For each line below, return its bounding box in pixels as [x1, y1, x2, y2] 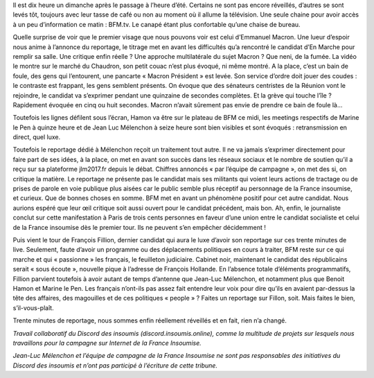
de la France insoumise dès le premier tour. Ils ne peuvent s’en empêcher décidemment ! [12, 223, 267, 231]
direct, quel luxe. [12, 133, 61, 141]
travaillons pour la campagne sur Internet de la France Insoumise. [12, 339, 202, 347]
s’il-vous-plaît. [12, 303, 55, 312]
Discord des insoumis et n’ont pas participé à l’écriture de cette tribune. [12, 361, 218, 370]
